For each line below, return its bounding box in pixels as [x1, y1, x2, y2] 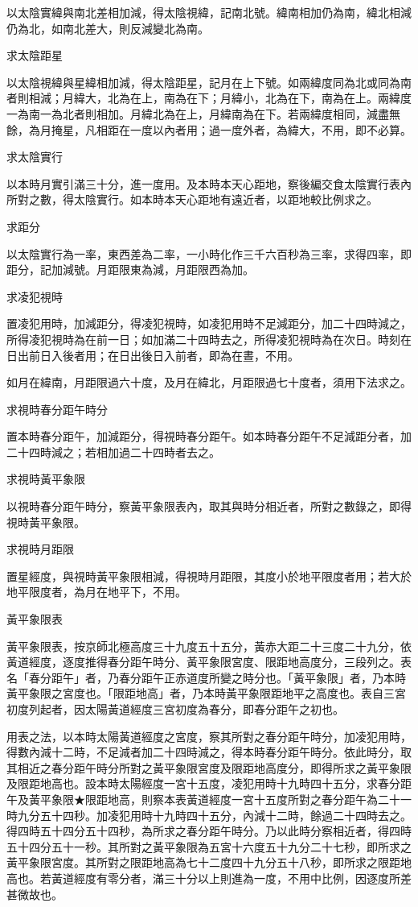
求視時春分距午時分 [6, 400, 108, 417]
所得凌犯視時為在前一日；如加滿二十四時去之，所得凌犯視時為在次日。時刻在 [6, 330, 412, 347]
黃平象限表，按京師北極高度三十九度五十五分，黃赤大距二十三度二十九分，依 [6, 637, 412, 654]
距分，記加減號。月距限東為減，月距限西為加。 [6, 261, 254, 278]
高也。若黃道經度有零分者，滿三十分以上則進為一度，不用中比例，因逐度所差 [6, 869, 412, 886]
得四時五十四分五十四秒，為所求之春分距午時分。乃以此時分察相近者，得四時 [6, 822, 412, 839]
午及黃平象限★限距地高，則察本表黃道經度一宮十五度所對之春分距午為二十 [6, 790, 400, 807]
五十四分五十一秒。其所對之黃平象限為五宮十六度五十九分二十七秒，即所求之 [6, 838, 412, 855]
